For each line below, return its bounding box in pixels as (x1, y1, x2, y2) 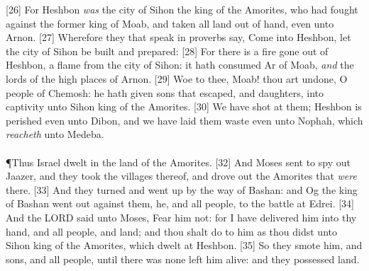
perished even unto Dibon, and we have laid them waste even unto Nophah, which (6, 113, 363, 127)
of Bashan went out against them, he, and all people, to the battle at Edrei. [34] (6, 196, 354, 211)
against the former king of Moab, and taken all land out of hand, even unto (6, 16, 334, 30)
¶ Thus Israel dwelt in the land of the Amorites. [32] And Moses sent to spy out (6, 154, 351, 169)
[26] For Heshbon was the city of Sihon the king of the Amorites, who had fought (6, 2, 358, 16)
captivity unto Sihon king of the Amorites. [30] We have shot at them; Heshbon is (6, 99, 362, 114)
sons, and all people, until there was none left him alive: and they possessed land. (6, 251, 360, 266)
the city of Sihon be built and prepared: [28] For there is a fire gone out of (6, 43, 329, 58)
